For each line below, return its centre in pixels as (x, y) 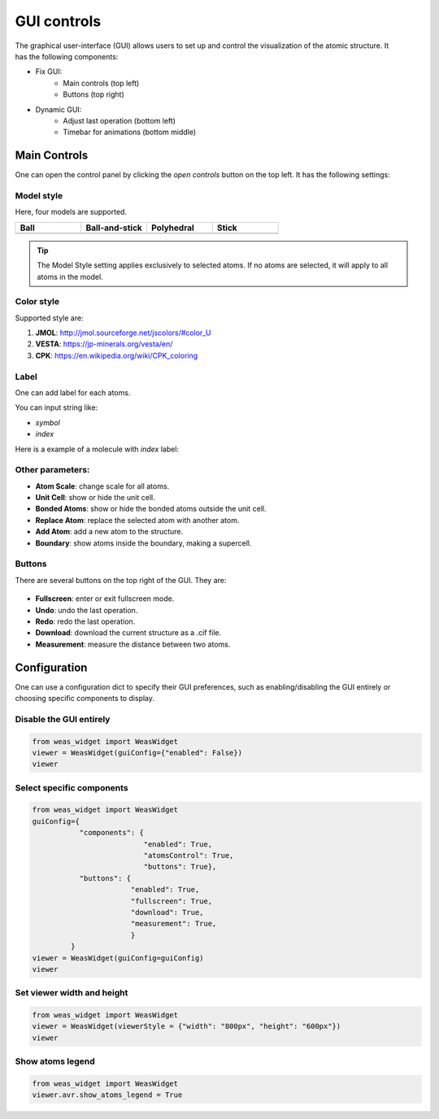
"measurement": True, (174, 924)
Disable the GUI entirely (63, 719)
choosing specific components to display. (85, 698)
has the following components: (67, 56)
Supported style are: (50, 318)
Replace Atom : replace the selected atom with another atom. (137, 520)
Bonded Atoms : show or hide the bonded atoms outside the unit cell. (151, 509)
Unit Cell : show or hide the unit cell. (95, 498)
